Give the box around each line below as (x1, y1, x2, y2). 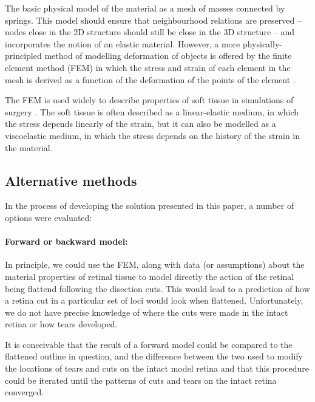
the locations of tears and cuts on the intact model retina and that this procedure (5, 362, 309, 375)
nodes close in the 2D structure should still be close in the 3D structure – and (5, 26, 295, 38)
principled (5, 49, 42, 62)
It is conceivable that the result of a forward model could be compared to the (5, 338, 293, 350)
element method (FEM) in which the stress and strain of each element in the (5, 61, 291, 73)
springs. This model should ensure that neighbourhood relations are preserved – (5, 13, 302, 26)
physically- (242, 37, 282, 50)
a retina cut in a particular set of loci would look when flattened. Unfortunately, (5, 294, 303, 307)
